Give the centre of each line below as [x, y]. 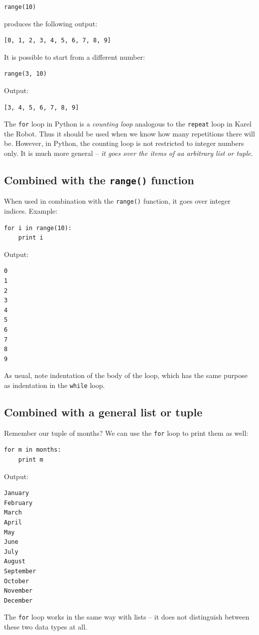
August [15, 562]
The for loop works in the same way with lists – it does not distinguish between [127, 617]
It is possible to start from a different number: [74, 57]
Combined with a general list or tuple [103, 412]
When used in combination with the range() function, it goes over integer [117, 201]
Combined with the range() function [99, 180]
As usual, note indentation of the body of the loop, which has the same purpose [126, 375]
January [17, 493]
